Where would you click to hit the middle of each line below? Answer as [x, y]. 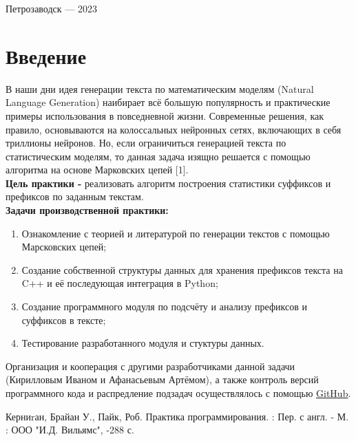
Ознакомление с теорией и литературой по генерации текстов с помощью [176, 233]
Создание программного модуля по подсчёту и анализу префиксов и [164, 306]
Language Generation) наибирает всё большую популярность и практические [168, 102]
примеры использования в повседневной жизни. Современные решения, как [165, 115]
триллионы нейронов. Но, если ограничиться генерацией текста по [146, 143]
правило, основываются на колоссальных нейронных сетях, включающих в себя [174, 129]
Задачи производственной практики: [87, 210]
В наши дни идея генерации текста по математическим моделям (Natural [160, 88]
